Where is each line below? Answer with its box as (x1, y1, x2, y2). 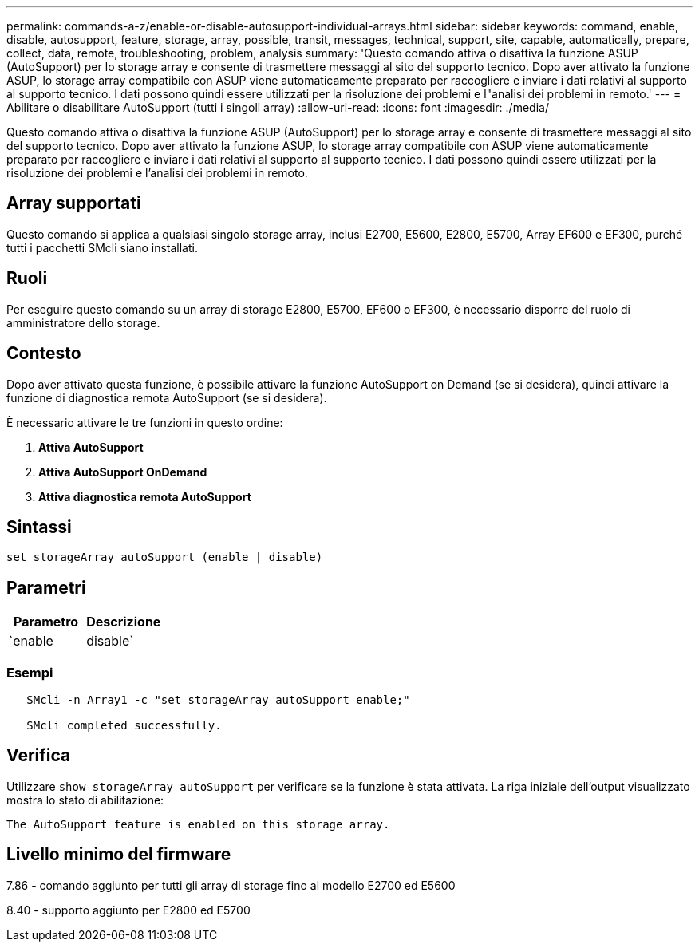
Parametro (14, 614, 79, 630)
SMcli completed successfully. (26, 718, 222, 732)
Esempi (6, 664, 53, 681)
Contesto (6, 343, 81, 364)
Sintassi (6, 516, 72, 537)
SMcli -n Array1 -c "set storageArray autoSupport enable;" (26, 693, 410, 706)
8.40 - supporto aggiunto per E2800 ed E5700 (6, 903, 251, 917)
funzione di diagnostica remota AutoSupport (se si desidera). (6, 390, 327, 405)
